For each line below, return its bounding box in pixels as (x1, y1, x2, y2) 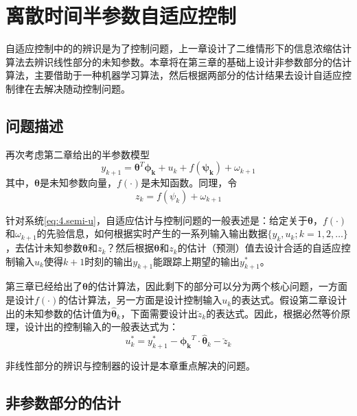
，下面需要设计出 (120, 306, 198, 320)
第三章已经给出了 (5, 279, 82, 293)
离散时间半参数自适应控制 (5, 1, 237, 29)
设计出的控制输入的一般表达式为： (24, 319, 178, 334)
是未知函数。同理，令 (141, 175, 238, 190)
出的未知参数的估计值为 (5, 306, 111, 320)
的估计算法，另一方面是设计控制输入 (58, 293, 222, 307)
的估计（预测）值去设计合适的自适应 (177, 241, 341, 255)
